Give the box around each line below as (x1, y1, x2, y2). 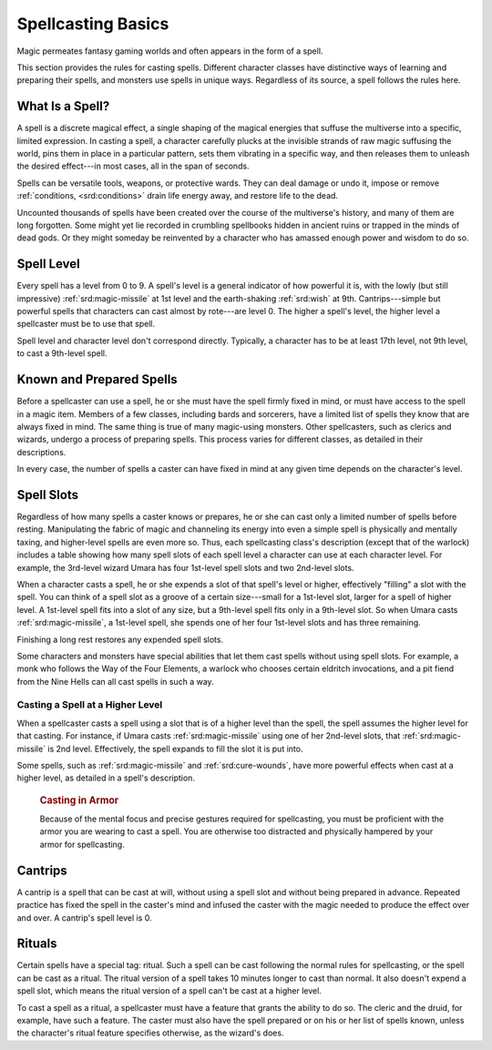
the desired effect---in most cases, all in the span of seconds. (16, 160, 250, 172)
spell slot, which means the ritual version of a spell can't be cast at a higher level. (16, 985, 323, 996)
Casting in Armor (39, 793, 119, 806)
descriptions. (16, 446, 67, 457)
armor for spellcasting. (39, 839, 125, 850)
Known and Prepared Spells (16, 372, 178, 387)
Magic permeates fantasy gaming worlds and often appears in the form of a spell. (16, 46, 323, 56)
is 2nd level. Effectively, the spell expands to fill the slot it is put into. (46, 743, 303, 754)
